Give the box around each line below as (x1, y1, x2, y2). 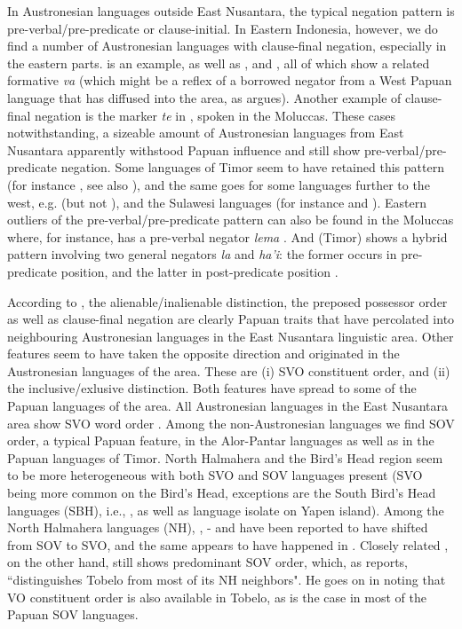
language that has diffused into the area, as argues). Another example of (7, 88, 402, 106)
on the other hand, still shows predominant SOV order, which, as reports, (7, 553, 408, 571)
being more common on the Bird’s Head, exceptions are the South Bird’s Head (7, 484, 436, 502)
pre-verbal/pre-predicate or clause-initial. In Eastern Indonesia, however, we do (7, 19, 438, 37)
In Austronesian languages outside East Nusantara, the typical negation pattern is (7, 2, 455, 20)
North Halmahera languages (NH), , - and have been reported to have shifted (7, 518, 428, 537)
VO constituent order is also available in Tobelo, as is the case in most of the (7, 587, 426, 606)
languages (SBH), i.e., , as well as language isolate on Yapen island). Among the (7, 500, 444, 519)
